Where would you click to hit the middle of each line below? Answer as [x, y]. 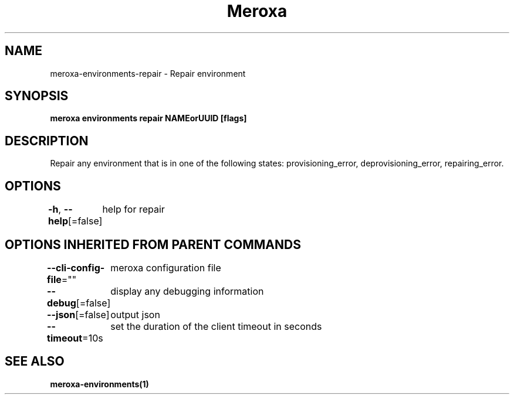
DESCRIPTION [47, 141]
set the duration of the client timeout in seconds [216, 326]
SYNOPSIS [37, 96]
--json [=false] [78, 314]
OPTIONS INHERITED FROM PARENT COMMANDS [153, 244]
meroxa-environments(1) [99, 384]
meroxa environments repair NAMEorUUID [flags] [148, 118]
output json [135, 314]
